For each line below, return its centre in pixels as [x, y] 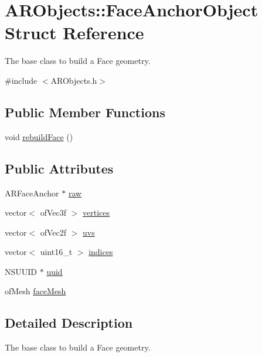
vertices [96, 212]
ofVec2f [53, 232]
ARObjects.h [74, 80]
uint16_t [56, 252]
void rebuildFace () [39, 136]
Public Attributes [59, 168]
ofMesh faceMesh [35, 291]
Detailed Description [69, 323]
